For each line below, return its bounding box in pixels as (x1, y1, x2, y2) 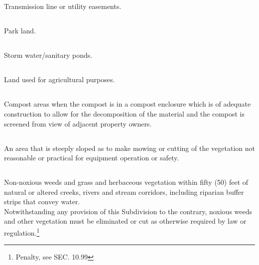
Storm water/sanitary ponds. (4, 50, 93, 60)
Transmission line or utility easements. (4, 1, 122, 11)
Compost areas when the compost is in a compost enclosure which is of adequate (4, 99, 251, 109)
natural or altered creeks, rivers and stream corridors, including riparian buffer (4, 186, 244, 197)
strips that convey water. (4, 196, 80, 207)
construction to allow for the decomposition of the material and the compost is (4, 108, 245, 119)
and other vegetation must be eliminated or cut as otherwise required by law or (4, 216, 247, 226)
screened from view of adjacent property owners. (4, 118, 152, 129)
